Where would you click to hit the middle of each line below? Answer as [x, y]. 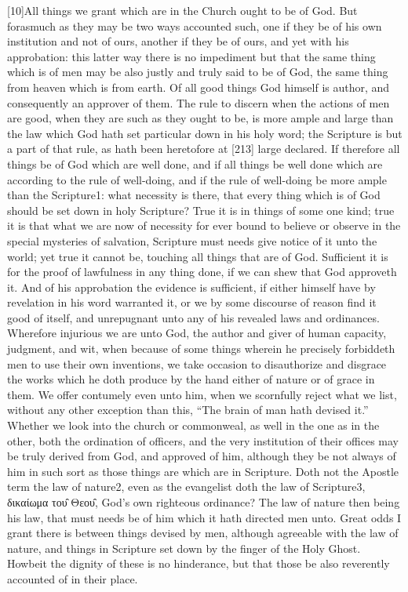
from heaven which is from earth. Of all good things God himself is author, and [199, 87]
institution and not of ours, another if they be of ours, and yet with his [178, 41]
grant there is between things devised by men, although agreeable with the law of [203, 533]
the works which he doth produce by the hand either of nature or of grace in [191, 379]
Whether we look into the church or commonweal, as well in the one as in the [193, 425]
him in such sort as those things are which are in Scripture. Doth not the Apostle [203, 471]
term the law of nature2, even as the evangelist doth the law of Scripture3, [186, 487]
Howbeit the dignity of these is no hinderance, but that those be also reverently [199, 563]
